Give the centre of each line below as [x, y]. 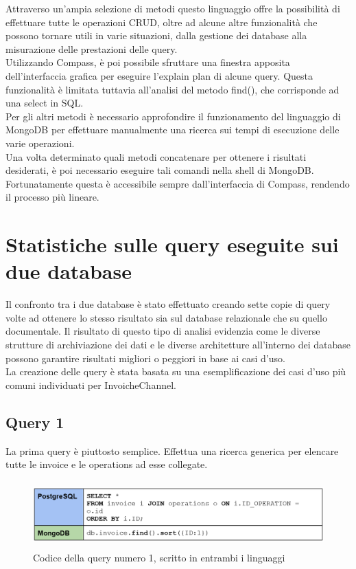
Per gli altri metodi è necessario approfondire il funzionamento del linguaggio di [173, 116]
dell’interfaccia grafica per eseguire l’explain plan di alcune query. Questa [159, 75]
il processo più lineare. [52, 197]
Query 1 [35, 422]
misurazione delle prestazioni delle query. [92, 48]
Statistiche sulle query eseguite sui [172, 244]
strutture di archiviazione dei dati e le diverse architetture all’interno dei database [178, 344]
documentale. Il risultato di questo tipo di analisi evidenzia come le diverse [163, 331]
